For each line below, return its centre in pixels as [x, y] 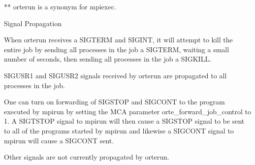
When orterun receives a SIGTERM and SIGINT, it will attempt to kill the [118, 40]
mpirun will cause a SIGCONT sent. [59, 140]
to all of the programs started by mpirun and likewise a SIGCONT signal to [119, 130]
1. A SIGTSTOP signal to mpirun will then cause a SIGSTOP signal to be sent [124, 121]
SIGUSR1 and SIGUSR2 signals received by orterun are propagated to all [115, 75]
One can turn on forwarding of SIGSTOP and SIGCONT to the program [114, 102]
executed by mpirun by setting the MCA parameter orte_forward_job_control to [128, 111]
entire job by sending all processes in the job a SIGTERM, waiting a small [117, 49]
